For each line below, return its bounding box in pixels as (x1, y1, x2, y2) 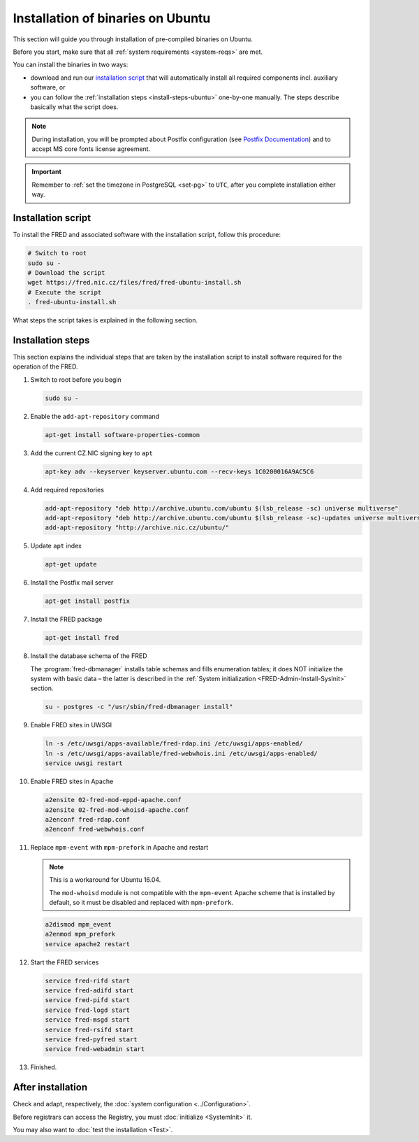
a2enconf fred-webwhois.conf (45, 825, 145, 834)
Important (31, 168, 62, 176)
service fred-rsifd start (45, 1025, 134, 1034)
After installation (13, 1081, 87, 1094)
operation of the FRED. (13, 362, 78, 371)
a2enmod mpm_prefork (45, 930, 115, 938)
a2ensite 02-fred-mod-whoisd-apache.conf (45, 806, 189, 814)
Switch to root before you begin (30, 375, 122, 384)
